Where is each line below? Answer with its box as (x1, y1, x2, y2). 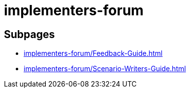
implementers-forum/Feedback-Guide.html (24, 49, 163, 58)
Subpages (4, 28, 55, 41)
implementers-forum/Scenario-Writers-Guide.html (24, 64, 186, 73)
